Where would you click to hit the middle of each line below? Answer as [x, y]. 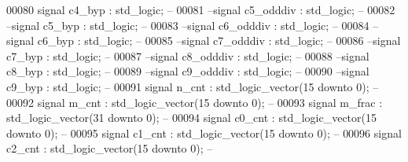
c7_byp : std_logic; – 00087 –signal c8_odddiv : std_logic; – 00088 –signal [188, 55]
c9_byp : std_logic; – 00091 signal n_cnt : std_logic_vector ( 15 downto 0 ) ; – [193, 86]
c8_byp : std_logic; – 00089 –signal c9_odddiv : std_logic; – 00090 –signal [188, 71]
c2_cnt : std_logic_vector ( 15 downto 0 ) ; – [110, 148]
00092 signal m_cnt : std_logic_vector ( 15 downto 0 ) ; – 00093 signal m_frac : [195, 102]
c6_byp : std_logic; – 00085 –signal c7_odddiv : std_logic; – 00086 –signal [219, 40]
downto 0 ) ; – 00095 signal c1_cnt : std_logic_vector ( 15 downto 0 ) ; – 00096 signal [204, 133]
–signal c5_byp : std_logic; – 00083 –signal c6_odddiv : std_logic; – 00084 [188, 25]
